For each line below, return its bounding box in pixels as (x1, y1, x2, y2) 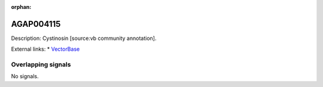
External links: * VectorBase (11, 45, 80, 53)
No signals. (11, 73, 39, 80)
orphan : (11, 4, 32, 10)
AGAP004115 (11, 18, 61, 29)
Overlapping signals (11, 60, 71, 69)
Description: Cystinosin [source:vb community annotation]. (11, 35, 157, 42)
